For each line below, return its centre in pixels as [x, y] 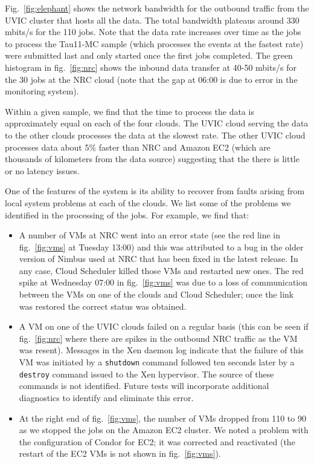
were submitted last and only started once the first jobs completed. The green [149, 55]
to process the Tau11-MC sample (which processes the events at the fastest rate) [154, 43]
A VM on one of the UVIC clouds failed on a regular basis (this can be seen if [164, 326]
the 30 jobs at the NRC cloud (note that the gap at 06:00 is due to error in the [151, 79]
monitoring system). [42, 91]
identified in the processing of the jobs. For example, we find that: [127, 214]
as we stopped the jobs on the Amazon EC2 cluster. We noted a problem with [164, 430]
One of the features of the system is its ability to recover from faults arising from [155, 191]
